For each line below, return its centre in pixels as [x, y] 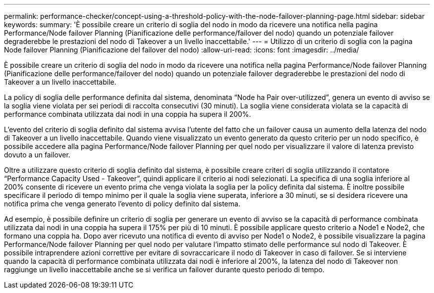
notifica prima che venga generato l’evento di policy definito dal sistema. [122, 204]
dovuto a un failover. [37, 155]
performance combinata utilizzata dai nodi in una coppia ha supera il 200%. [128, 114]
